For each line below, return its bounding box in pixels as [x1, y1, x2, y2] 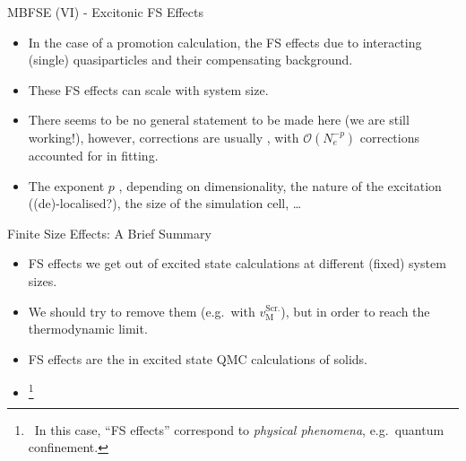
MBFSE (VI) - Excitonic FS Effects [7, 3, 204, 21]
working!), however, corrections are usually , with [28, 127, 299, 146]
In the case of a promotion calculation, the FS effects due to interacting [28, 32, 422, 51]
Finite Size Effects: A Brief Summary [7, 223, 211, 242]
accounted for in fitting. [28, 145, 159, 164]
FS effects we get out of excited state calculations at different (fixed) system [28, 254, 446, 273]
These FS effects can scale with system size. [28, 80, 269, 99]
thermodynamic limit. [28, 319, 148, 338]
